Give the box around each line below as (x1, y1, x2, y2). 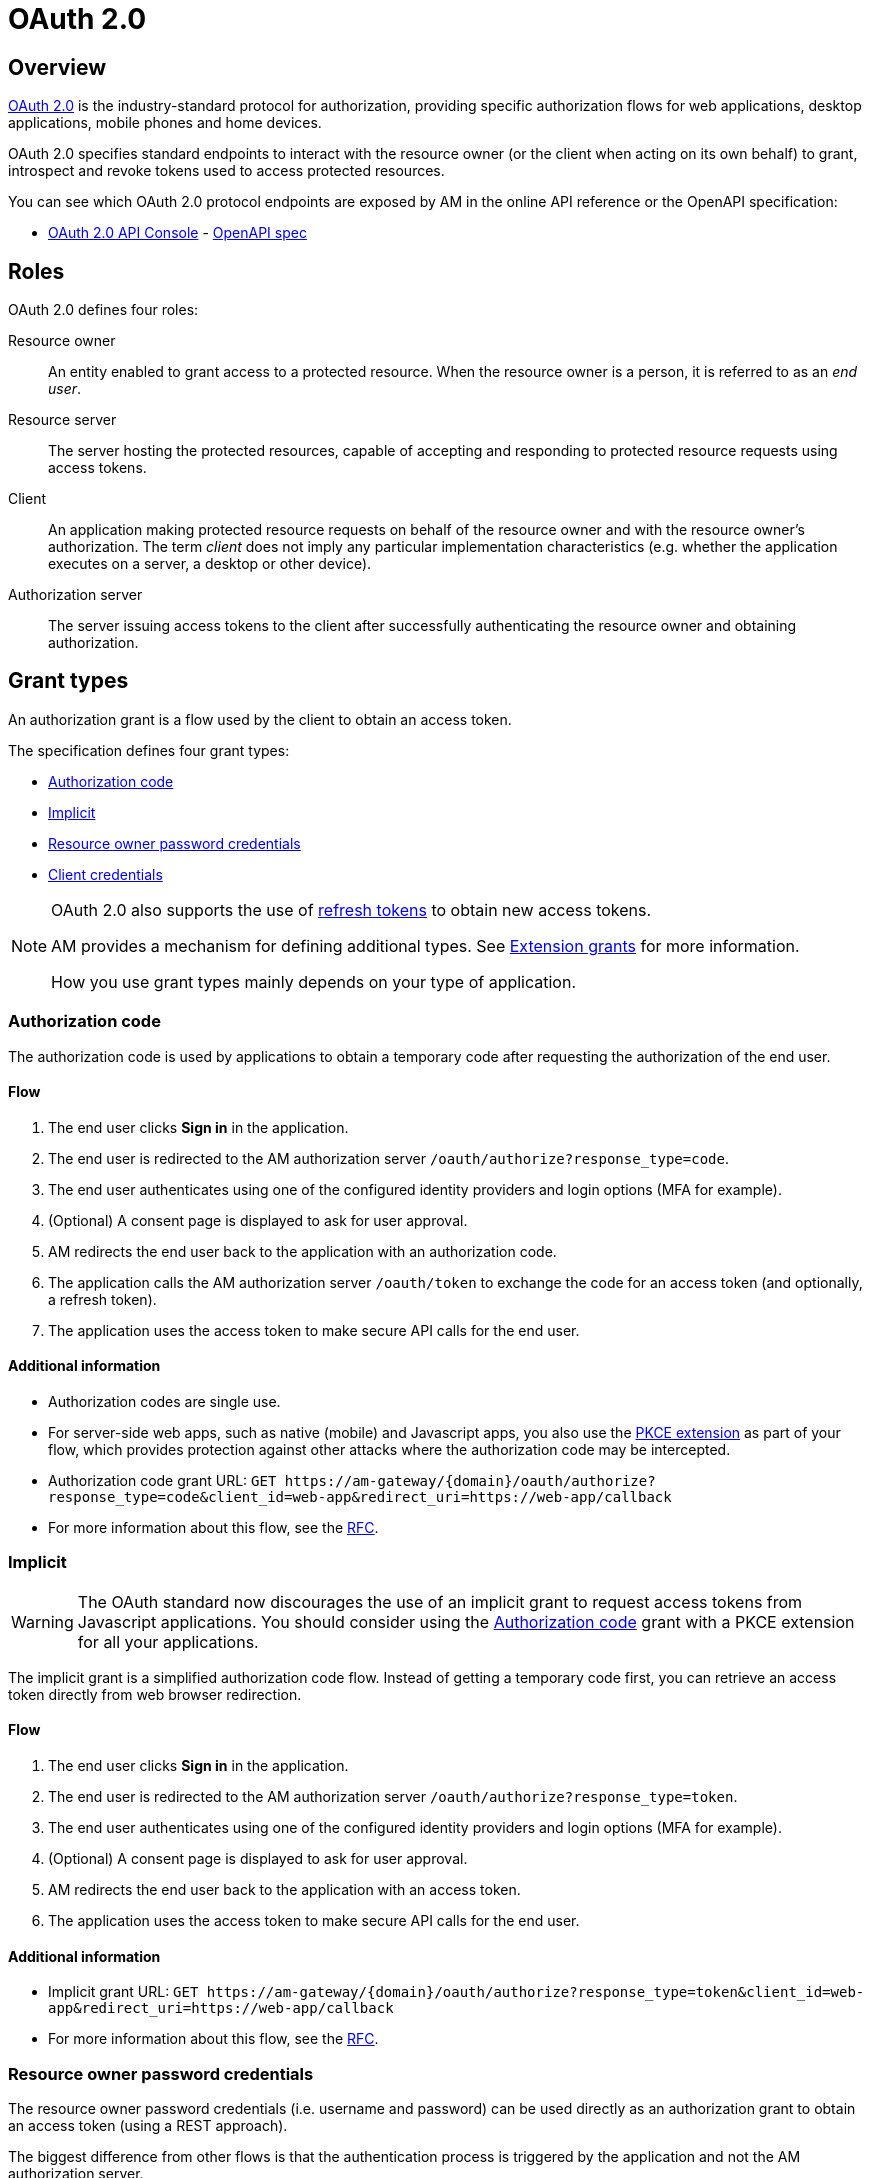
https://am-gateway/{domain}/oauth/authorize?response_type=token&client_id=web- (206, 1984, 865, 2001)
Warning (11, 1611, 74, 1632)
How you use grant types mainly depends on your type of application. (51, 971, 577, 992)
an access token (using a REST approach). (8, 2116, 288, 2134)
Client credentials (48, 865, 163, 883)
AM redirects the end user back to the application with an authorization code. (48, 1242, 557, 1260)
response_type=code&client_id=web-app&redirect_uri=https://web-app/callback (48, 1489, 672, 1506)
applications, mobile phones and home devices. (8, 114, 322, 132)
